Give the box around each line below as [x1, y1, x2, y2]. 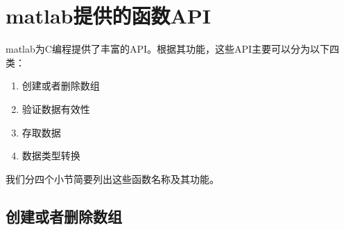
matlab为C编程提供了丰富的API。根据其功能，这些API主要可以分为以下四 [6, 42, 340, 56]
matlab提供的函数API [6, 1, 212, 30]
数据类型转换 [21, 148, 80, 163]
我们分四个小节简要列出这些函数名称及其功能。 [6, 171, 219, 186]
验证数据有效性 [21, 101, 90, 116]
